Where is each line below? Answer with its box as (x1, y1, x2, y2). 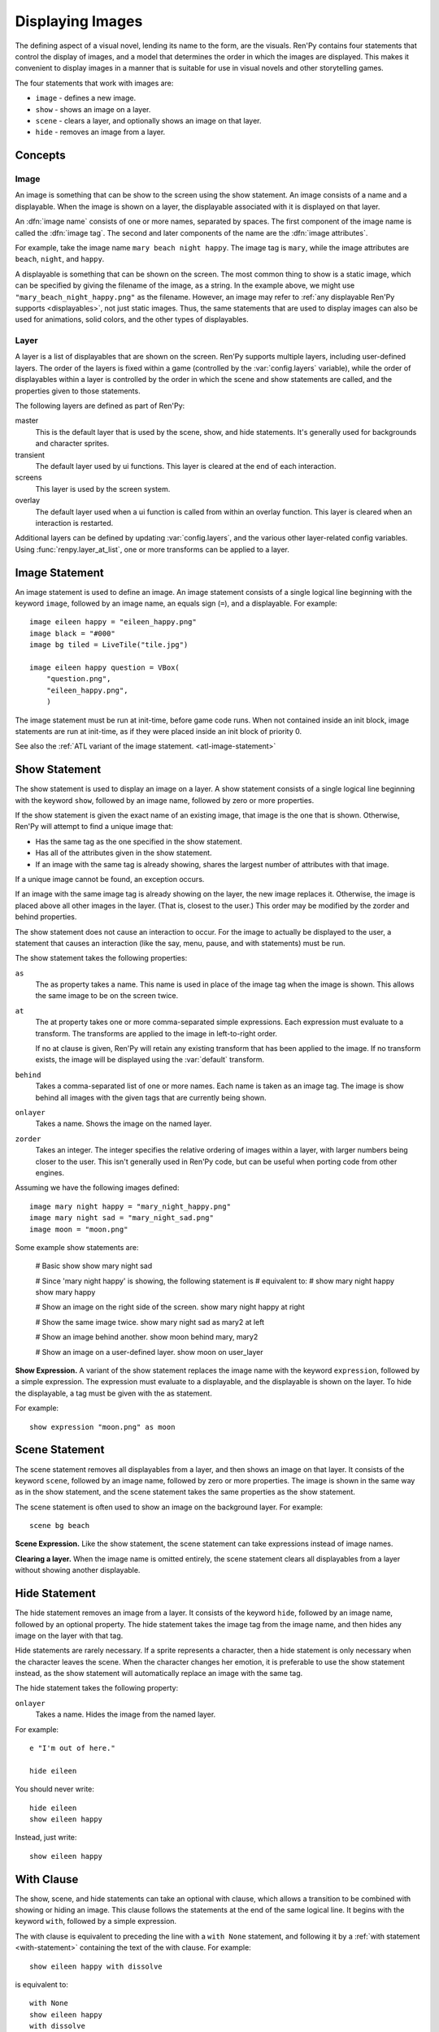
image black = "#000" (29, 628, 115, 638)
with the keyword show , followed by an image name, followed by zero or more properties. (15, 795, 315, 805)
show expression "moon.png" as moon (29, 1422, 176, 1431)
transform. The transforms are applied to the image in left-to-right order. (35, 1028, 278, 1038)
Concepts (15, 149, 66, 163)
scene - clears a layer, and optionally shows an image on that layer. (35, 115, 262, 125)
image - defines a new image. (35, 93, 137, 103)
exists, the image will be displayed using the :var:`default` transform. (35, 1055, 264, 1065)
